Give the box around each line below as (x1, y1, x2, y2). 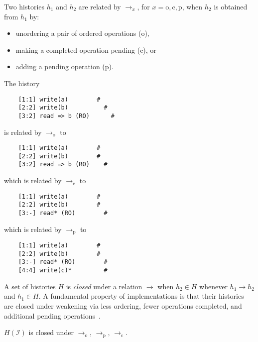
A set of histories (4, 281, 56, 291)
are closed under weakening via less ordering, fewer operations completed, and (4, 300, 242, 311)
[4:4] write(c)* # (18, 267, 108, 274)
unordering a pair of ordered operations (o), (15, 28, 149, 38)
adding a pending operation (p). (15, 61, 114, 72)
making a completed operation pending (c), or (15, 44, 156, 55)
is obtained (214, 1, 248, 11)
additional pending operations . (4, 310, 101, 321)
